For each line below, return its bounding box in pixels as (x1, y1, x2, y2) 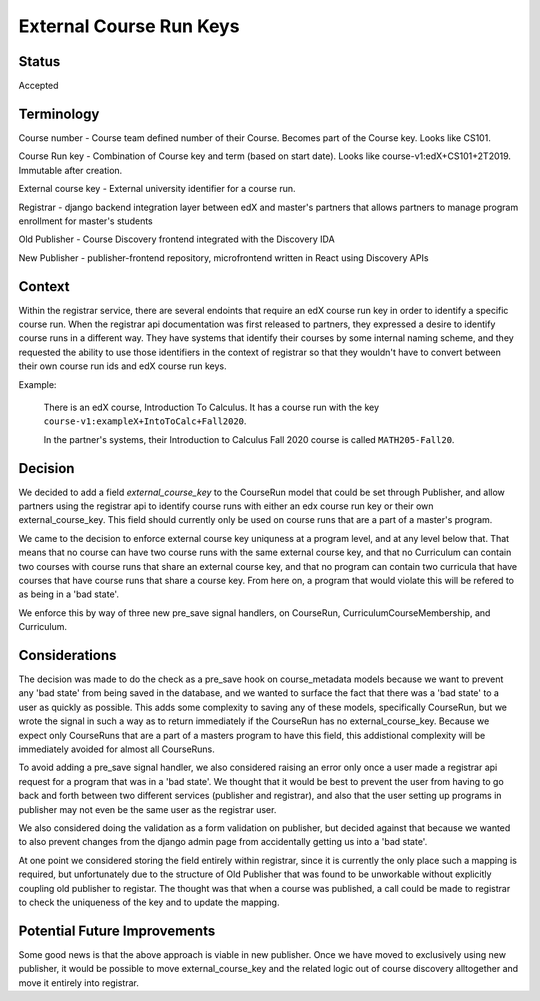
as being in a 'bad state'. (18, 588, 120, 600)
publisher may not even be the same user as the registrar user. (18, 803, 277, 815)
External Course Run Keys (18, 15, 240, 37)
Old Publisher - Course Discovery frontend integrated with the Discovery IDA (18, 233, 335, 245)
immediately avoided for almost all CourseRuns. (18, 743, 215, 755)
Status (18, 53, 61, 70)
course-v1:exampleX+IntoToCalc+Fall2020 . (43, 415, 247, 427)
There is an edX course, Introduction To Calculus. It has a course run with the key (43, 401, 380, 413)
